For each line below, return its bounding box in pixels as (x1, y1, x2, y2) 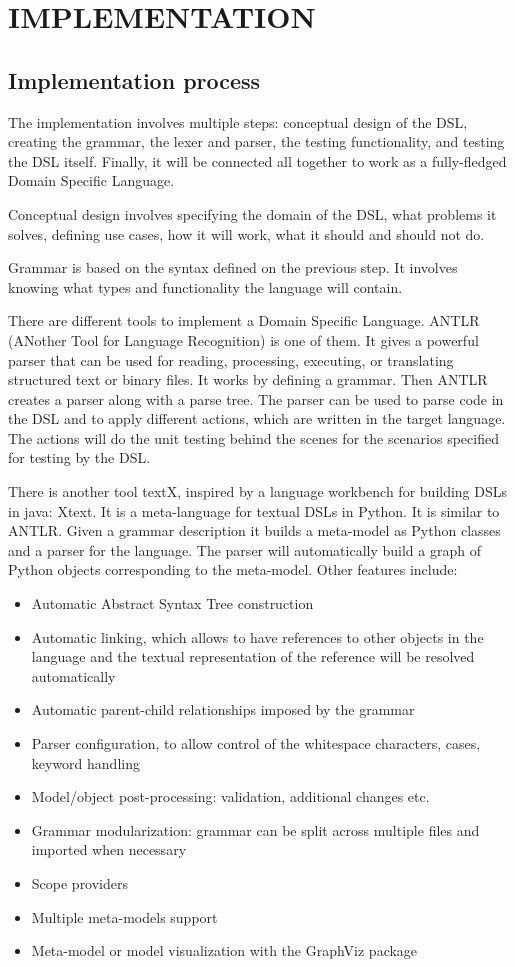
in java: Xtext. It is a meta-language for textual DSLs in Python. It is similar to (8, 500, 500, 521)
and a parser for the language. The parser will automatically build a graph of (8, 539, 481, 560)
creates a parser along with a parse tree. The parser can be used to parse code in (8, 388, 504, 409)
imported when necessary (31, 839, 187, 860)
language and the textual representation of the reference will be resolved (31, 646, 475, 667)
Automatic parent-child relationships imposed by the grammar (31, 699, 415, 720)
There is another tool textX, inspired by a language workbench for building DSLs (8, 481, 508, 502)
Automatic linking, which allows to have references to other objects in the (31, 626, 484, 647)
